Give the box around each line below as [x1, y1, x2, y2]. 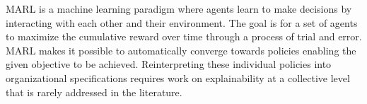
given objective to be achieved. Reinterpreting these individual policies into [6, 57, 332, 71]
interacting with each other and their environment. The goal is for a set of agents [6, 15, 358, 30]
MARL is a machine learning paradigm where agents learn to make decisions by [6, 1, 352, 16]
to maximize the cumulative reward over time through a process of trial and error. [6, 29, 362, 44]
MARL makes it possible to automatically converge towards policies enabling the [6, 42, 356, 57]
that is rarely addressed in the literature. [6, 84, 182, 99]
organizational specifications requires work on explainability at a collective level [6, 70, 350, 85]
